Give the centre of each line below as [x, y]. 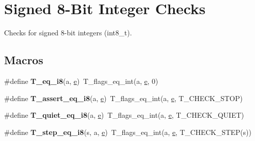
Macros [24, 60]
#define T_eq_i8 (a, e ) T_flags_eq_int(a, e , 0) [81, 81]
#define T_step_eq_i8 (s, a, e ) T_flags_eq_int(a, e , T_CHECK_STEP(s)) [128, 132]
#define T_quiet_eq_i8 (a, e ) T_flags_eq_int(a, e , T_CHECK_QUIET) [124, 115]
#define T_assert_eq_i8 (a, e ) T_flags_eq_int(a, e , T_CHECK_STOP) [123, 98]
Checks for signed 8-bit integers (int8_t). [68, 33]
